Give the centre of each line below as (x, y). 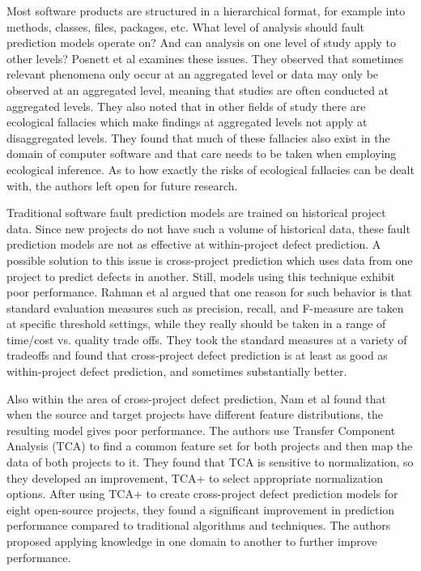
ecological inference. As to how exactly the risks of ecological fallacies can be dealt (210, 169)
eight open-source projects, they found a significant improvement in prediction (201, 509)
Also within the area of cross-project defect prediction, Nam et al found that (197, 398)
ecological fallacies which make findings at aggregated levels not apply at (187, 122)
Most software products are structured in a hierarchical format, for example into (206, 11)
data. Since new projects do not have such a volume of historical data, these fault (208, 228)
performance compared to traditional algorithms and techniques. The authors (199, 525)
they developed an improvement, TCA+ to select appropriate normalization (195, 477)
